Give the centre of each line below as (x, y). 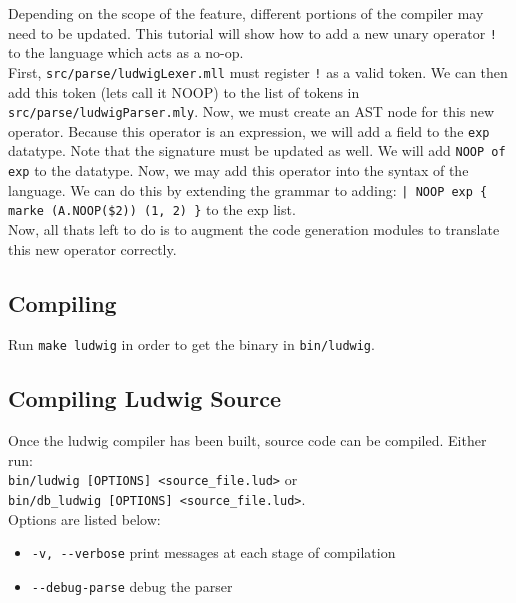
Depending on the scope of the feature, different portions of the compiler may (246, 13)
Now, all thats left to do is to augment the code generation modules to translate (254, 229)
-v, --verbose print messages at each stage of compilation (213, 552)
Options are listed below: (84, 518)
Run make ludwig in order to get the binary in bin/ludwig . (191, 344)
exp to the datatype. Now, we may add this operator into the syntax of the (238, 170)
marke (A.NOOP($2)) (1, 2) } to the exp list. (152, 209)
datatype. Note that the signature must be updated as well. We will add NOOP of (257, 150)
